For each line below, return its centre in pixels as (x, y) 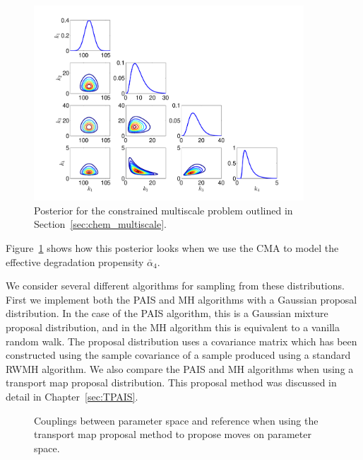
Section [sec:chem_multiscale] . (100, 224)
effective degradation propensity (75, 261)
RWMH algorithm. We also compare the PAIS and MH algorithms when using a (180, 368)
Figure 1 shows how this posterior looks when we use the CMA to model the (172, 248)
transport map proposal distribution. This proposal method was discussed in (171, 383)
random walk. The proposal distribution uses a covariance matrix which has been (181, 341)
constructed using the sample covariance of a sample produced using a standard (178, 355)
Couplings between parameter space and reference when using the (176, 420)
